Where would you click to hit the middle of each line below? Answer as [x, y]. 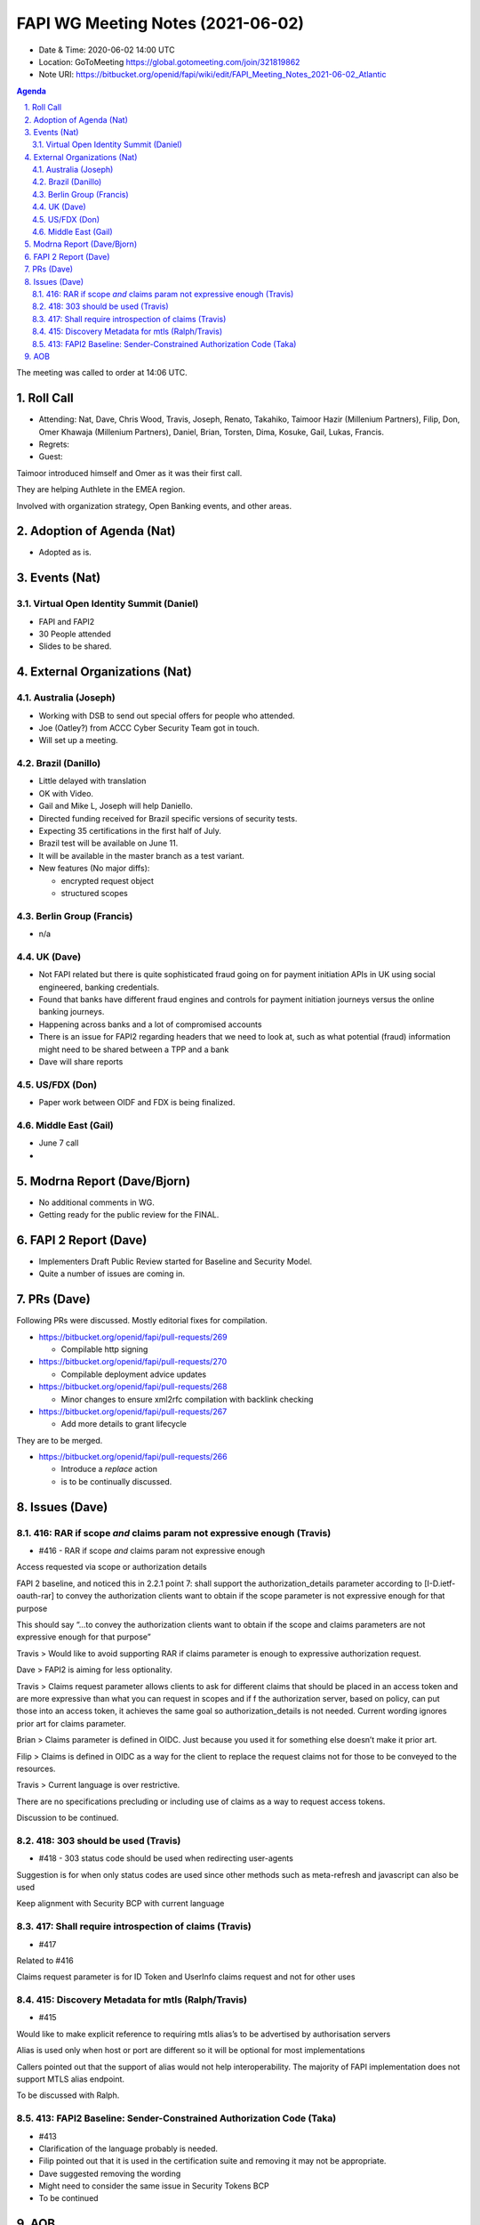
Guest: [51, 457]
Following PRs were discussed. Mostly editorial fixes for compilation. [142, 1321]
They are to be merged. [60, 1440]
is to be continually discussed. [116, 1481]
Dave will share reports [81, 1062]
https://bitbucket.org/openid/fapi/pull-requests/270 [132, 1362]
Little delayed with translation [92, 781]
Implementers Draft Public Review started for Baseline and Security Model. [176, 1261]
